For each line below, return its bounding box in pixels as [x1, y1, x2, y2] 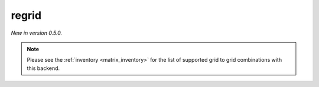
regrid [11, 9, 41, 22]
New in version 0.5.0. [11, 29, 63, 36]
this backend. [27, 65, 60, 72]
